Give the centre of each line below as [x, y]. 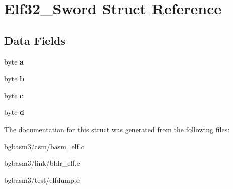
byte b [14, 78]
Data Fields [35, 40]
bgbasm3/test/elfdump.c [42, 180]
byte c [14, 95]
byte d [14, 112]
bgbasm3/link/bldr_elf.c [42, 163]
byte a [14, 61]
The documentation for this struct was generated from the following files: [117, 129]
